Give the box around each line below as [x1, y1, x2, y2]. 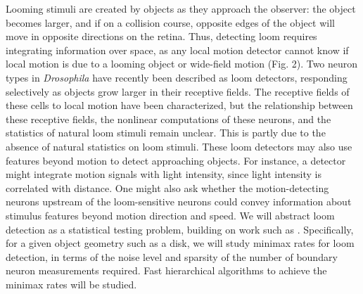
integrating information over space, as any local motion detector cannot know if [6, 42, 349, 57]
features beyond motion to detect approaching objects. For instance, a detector [6, 153, 346, 167]
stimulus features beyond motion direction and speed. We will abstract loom [6, 207, 335, 222]
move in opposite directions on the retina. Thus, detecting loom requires [6, 29, 317, 44]
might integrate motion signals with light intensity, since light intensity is [6, 167, 321, 181]
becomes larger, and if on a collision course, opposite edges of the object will [6, 15, 335, 30]
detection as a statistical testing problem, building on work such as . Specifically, [6, 222, 354, 236]
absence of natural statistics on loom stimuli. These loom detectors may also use [6, 139, 352, 153]
